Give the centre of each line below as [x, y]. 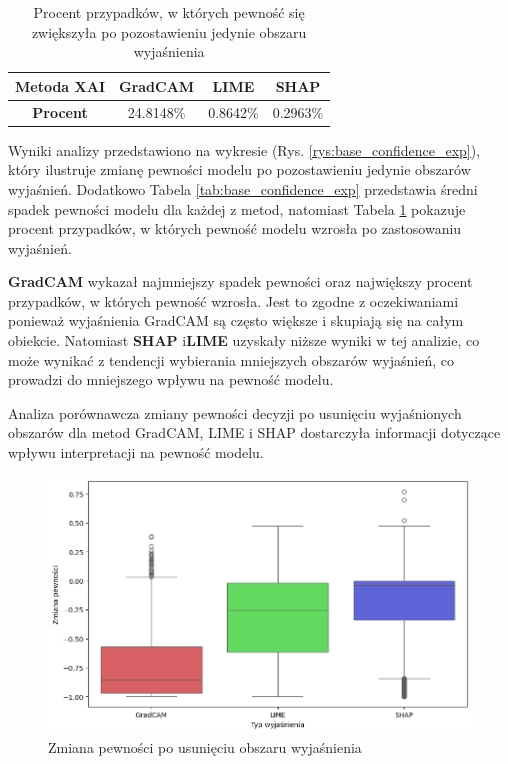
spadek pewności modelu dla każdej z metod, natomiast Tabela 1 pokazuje [237, 208]
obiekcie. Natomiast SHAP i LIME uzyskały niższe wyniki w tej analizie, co [244, 340]
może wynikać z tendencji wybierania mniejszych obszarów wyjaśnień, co [231, 359]
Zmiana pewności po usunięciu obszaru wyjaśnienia [205, 746]
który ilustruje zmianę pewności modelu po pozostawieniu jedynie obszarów [239, 169]
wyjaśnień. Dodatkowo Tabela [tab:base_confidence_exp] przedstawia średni [243, 188]
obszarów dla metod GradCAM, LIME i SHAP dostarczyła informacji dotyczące [254, 432]
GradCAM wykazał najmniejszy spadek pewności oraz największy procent [240, 281]
